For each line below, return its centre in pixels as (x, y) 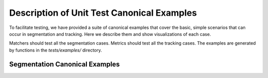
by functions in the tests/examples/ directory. (56, 50)
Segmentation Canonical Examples (65, 64)
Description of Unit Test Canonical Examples (103, 13)
